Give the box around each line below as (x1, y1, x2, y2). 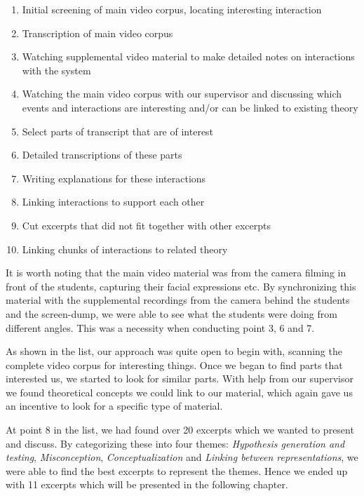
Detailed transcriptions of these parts (22, 147, 182, 162)
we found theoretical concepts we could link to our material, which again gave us (6, 384, 353, 399)
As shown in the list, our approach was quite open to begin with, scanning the (6, 344, 342, 358)
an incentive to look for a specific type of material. (6, 398, 223, 413)
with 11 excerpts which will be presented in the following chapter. (6, 477, 288, 492)
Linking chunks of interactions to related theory (22, 241, 228, 256)
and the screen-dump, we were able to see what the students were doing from (6, 306, 337, 321)
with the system (22, 62, 91, 77)
